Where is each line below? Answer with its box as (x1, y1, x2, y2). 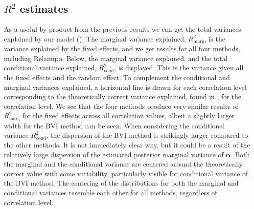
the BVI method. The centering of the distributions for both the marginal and (4, 178, 239, 188)
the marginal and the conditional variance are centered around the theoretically (4, 159, 243, 169)
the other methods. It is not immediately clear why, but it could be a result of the (4, 140, 250, 150)
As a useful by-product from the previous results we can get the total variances (4, 24, 241, 34)
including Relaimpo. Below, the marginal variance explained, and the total (4, 53, 228, 63)
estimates (20, 1, 69, 16)
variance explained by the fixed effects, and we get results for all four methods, (4, 43, 240, 54)
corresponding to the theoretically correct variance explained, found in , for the (4, 91, 241, 102)
